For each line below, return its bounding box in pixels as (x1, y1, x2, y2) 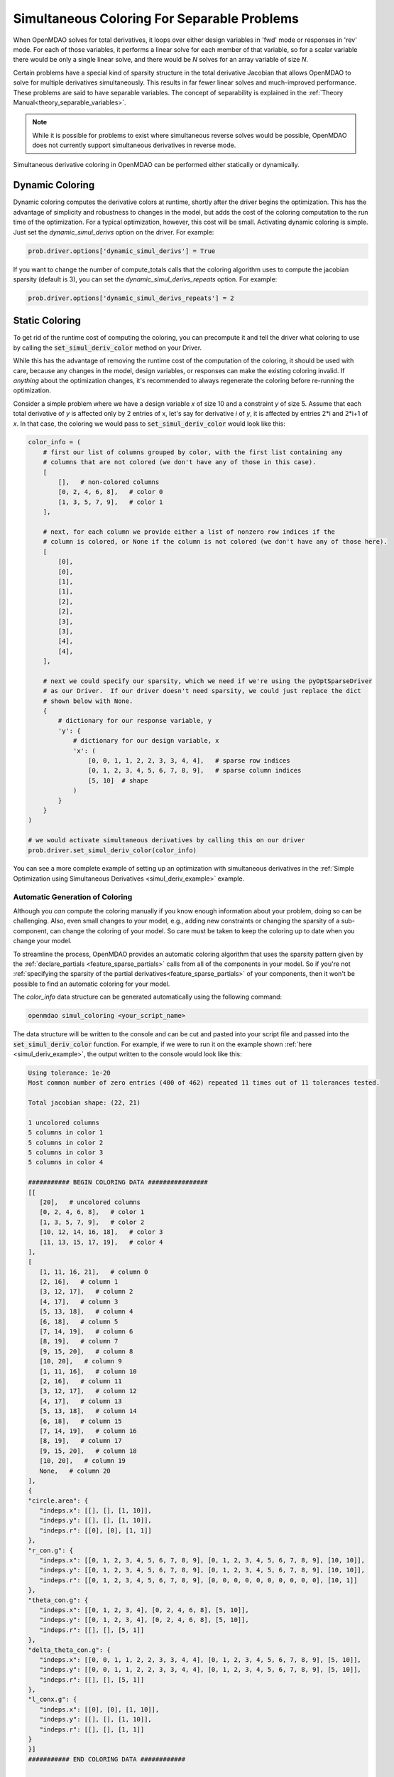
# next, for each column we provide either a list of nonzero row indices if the (43, 528, 335, 536)
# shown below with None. (43, 697, 133, 705)
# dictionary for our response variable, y (58, 716, 212, 725)
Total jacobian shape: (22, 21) (28, 1099, 141, 1107)
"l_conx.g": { (28, 1695, 77, 1704)
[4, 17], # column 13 (39, 1397, 122, 1405)
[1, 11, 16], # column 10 (39, 1367, 138, 1375)
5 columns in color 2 (28, 1138, 104, 1147)
